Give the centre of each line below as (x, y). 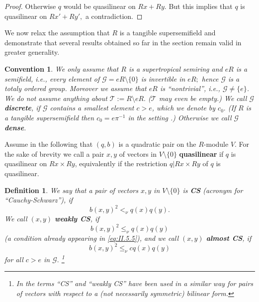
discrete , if (22, 108)
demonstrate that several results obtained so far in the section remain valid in (123, 42)
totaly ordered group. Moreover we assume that (76, 88)
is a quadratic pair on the (157, 144)
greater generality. (32, 52)
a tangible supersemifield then (49, 117)
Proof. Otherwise (30, 6)
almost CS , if (229, 238)
